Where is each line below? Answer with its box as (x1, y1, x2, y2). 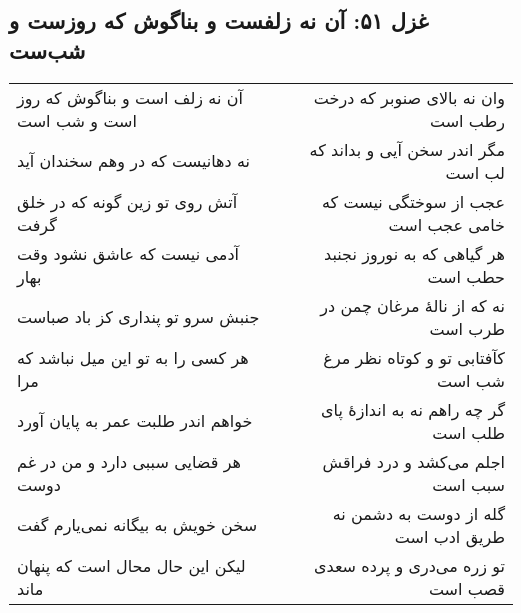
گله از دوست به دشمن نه (332, 501, 505, 525)
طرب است (429, 316, 505, 340)
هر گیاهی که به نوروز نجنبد (324, 241, 505, 265)
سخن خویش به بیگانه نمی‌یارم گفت (17, 513, 258, 537)
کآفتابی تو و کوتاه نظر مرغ (323, 345, 505, 369)
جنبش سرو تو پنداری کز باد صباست (17, 305, 260, 329)
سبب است (432, 472, 505, 496)
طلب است (432, 420, 505, 444)
